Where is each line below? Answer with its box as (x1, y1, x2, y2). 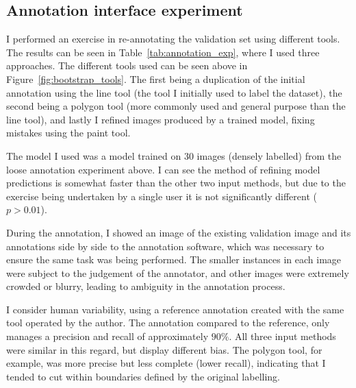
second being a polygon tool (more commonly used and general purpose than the (6, 99, 346, 113)
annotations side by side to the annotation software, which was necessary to (6, 239, 325, 253)
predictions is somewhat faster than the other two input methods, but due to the (6, 175, 346, 190)
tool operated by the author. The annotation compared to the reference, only (6, 315, 330, 330)
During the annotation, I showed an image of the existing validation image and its (6, 225, 351, 239)
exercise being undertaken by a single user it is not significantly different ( (6, 189, 317, 203)
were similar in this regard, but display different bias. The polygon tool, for (6, 342, 322, 356)
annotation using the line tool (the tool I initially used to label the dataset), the (6, 85, 342, 99)
